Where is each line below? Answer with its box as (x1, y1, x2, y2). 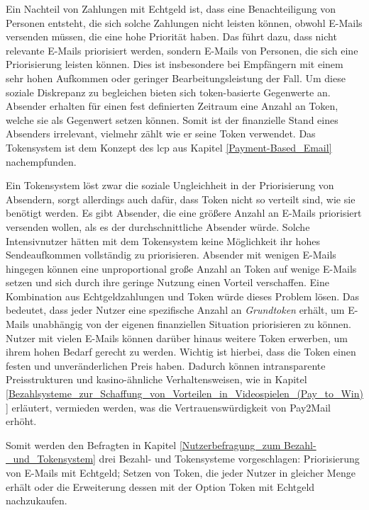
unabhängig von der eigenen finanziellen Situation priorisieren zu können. (32, 317, 351, 331)
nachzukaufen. (6, 493, 67, 508)
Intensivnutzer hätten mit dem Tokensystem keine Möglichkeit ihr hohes (6, 233, 320, 248)
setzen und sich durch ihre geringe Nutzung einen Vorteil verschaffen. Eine (6, 275, 330, 290)
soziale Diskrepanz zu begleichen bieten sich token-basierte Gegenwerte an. (6, 84, 331, 99)
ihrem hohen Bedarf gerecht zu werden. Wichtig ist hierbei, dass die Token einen (6, 344, 356, 359)
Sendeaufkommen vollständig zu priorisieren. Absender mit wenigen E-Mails (6, 247, 336, 262)
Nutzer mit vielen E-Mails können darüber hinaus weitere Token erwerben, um (6, 330, 348, 345)
